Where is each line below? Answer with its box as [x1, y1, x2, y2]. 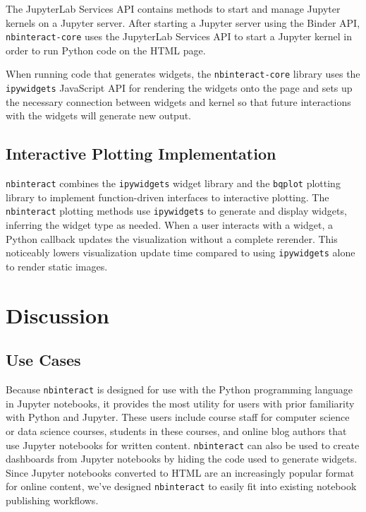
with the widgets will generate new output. [6, 108, 192, 123]
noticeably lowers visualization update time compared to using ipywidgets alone [6, 245, 355, 260]
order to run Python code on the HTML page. [6, 42, 206, 57]
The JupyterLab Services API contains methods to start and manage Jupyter [6, 1, 341, 16]
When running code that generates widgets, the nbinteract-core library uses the [6, 66, 360, 81]
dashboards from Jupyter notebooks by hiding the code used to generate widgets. [6, 451, 358, 466]
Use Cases [6, 349, 81, 371]
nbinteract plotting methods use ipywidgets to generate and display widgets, [6, 203, 347, 218]
